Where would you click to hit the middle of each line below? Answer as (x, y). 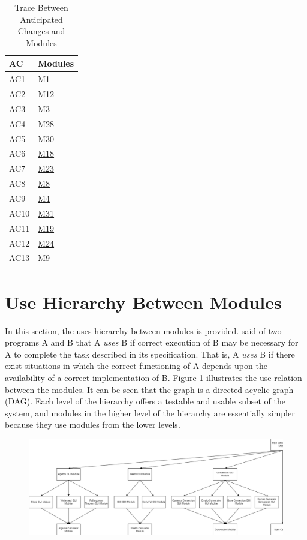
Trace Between (41, 7)
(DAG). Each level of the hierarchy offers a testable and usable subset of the (145, 401)
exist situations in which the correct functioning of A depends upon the (136, 366)
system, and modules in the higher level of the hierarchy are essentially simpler (150, 412)
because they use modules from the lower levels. (93, 424)
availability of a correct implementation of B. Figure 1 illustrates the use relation (153, 377)
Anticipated (41, 19)
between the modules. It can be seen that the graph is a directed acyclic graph (149, 389)
